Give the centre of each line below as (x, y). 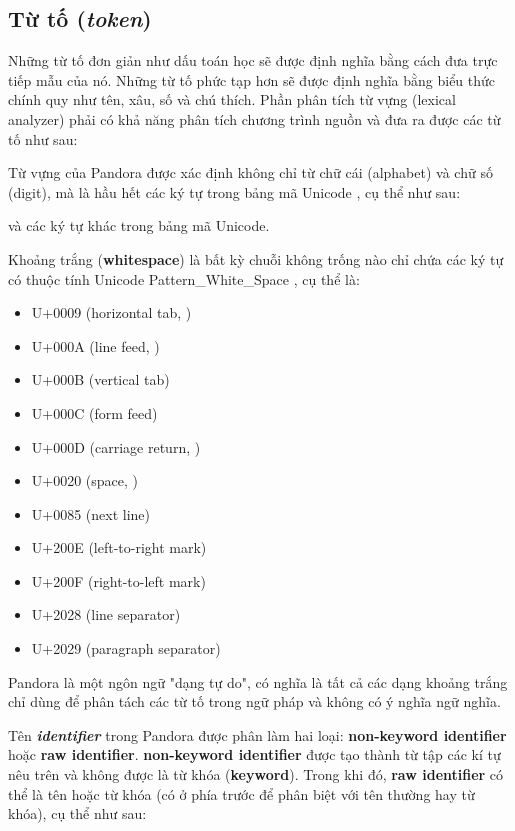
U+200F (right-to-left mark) (118, 580)
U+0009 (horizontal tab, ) (111, 312)
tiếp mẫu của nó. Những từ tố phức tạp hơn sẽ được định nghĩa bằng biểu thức (252, 79)
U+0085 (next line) (91, 513)
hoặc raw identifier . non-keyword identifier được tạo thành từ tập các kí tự (254, 754)
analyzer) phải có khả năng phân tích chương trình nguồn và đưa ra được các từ (254, 118)
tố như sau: (43, 138)
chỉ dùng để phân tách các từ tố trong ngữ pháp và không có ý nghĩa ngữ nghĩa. (254, 701)
